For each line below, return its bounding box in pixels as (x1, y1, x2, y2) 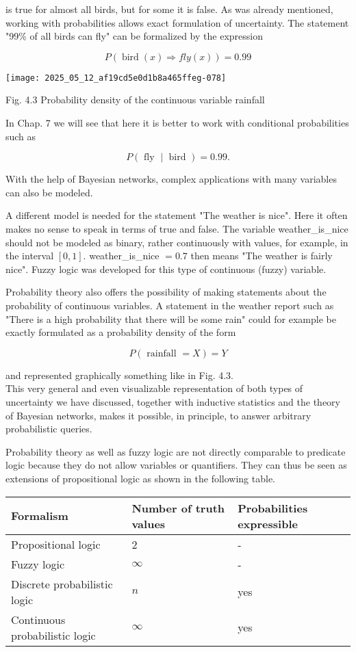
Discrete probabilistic (11, 575, 113, 592)
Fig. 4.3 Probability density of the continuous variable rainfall (5, 92, 265, 107)
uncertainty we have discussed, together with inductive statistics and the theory (5, 394, 341, 408)
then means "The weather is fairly (190, 248, 333, 263)
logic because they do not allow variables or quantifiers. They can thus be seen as (5, 458, 347, 472)
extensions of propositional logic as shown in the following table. (5, 471, 276, 485)
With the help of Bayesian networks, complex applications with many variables (5, 172, 337, 186)
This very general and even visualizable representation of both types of (5, 381, 303, 395)
